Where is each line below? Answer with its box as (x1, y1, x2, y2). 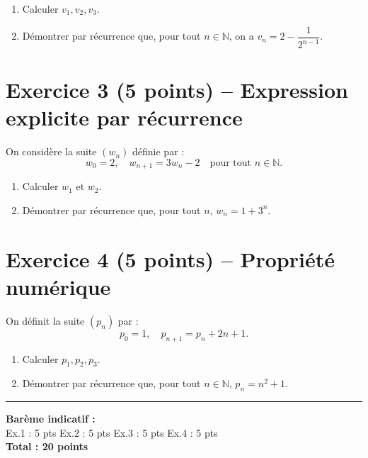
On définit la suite (6, 313, 85, 328)
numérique (6, 272, 111, 301)
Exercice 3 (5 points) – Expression (6, 75, 348, 104)
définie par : (132, 144, 185, 159)
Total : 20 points (6, 439, 88, 454)
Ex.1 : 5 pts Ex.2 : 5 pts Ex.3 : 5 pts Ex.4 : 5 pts (6, 425, 218, 440)
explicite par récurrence (6, 103, 243, 132)
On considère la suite (6, 144, 97, 159)
